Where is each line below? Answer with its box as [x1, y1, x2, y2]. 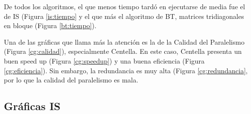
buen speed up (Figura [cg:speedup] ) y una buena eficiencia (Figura [4, 55, 205, 65]
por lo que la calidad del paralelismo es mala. [4, 75, 139, 85]
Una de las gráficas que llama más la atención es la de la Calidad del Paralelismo [4, 36, 245, 47]
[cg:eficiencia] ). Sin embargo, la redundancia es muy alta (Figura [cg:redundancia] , [4, 65, 248, 75]
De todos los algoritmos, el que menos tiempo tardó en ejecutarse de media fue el [4, 1, 245, 11]
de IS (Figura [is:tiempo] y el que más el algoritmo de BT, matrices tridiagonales [4, 11, 244, 21]
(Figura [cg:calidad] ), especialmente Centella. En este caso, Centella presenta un [4, 46, 242, 56]
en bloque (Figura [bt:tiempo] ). [4, 20, 96, 31]
